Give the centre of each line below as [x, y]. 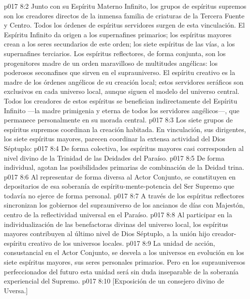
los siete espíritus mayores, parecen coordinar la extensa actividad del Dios [115, 139]
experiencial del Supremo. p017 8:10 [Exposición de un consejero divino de [114, 281]
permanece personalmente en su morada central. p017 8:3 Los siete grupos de [118, 120]
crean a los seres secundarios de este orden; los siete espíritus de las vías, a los [119, 44]
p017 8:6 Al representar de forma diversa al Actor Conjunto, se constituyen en [120, 176]
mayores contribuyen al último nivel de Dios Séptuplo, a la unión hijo [107, 233]
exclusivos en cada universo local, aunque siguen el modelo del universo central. [122, 91]
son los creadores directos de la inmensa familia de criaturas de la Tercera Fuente [124, 15]
